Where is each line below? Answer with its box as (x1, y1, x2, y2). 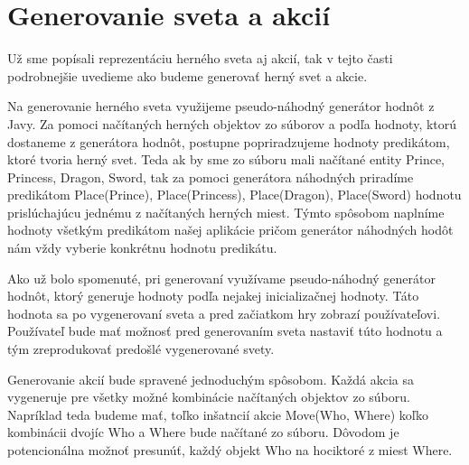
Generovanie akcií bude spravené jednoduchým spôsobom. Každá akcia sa (7, 369, 415, 388)
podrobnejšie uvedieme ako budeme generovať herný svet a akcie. (7, 66, 368, 85)
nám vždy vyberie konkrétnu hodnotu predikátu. (7, 238, 277, 257)
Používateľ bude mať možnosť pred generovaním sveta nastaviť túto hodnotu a (7, 321, 443, 340)
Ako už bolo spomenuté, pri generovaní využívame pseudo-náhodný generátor (7, 268, 436, 287)
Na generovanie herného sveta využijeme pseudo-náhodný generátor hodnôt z (7, 97, 435, 116)
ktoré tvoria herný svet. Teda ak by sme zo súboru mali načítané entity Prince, (7, 150, 445, 169)
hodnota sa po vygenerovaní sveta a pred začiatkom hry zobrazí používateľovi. (7, 303, 441, 322)
